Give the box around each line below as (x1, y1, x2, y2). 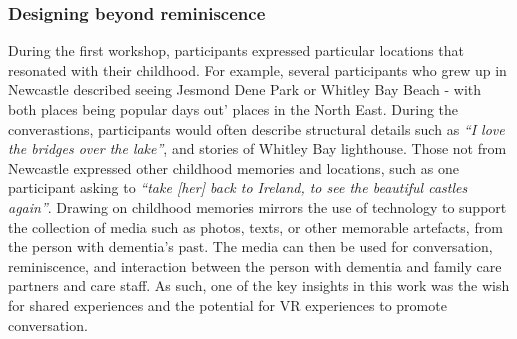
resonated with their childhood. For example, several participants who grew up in (8, 59, 507, 80)
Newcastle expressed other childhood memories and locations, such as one (8, 157, 459, 178)
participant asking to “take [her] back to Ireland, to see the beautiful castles (8, 177, 468, 198)
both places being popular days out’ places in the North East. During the (8, 99, 459, 119)
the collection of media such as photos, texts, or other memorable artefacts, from (8, 216, 503, 237)
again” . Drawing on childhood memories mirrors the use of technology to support (8, 196, 507, 217)
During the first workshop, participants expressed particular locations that (8, 40, 464, 61)
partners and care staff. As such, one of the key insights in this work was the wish (8, 275, 510, 296)
